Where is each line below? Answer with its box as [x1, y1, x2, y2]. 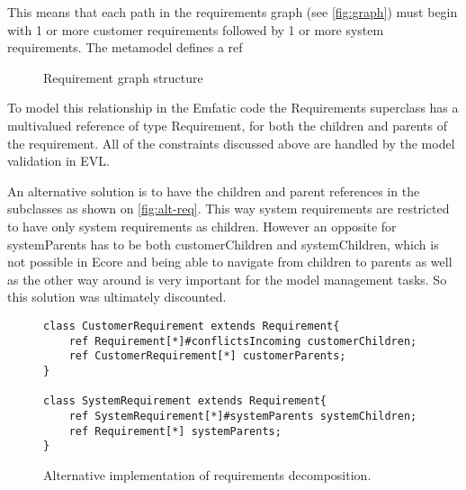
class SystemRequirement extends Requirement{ [43, 395, 327, 408]
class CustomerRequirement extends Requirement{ [43, 319, 340, 332]
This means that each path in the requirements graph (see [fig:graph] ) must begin [7, 3, 458, 21]
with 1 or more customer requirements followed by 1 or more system [7, 20, 384, 39]
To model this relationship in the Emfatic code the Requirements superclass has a [7, 98, 459, 117]
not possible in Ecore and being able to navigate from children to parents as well [7, 252, 453, 271]
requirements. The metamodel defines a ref [7, 38, 243, 57]
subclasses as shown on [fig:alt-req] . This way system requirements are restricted [7, 199, 450, 218]
